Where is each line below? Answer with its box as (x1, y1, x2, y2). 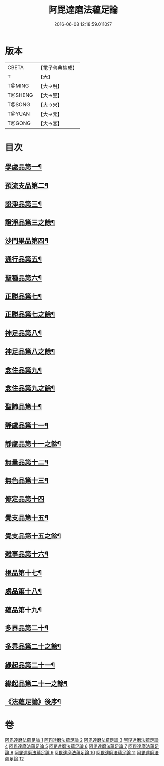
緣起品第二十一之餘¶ (5, 679, 68, 688)
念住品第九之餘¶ (5, 384, 55, 392)
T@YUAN (7, 110, 30, 117)
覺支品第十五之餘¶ (5, 532, 61, 540)
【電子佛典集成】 (38, 64, 78, 71)
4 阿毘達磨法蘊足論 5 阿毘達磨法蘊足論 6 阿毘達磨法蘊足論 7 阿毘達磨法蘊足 (5, 743, 159, 749)
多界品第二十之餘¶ (5, 642, 61, 651)
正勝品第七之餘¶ (5, 310, 55, 319)
